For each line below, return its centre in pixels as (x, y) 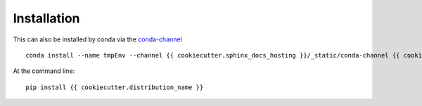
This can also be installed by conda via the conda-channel (97, 39)
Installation (46, 18)
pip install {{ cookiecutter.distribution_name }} (115, 87)
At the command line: (44, 71)
